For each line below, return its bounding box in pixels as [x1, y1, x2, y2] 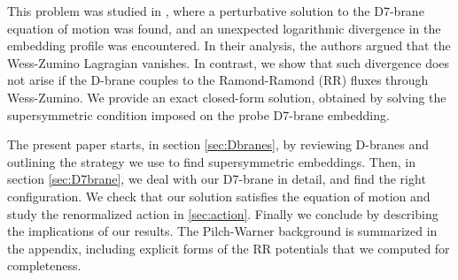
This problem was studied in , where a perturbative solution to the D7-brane [7, 2, 424, 19]
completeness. [7, 256, 82, 275]
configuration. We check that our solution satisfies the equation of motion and [7, 186, 431, 205]
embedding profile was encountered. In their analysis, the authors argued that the [7, 36, 451, 55]
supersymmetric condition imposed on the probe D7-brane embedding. [7, 105, 390, 124]
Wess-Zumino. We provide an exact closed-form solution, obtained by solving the [7, 87, 446, 106]
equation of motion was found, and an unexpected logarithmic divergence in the [7, 19, 441, 37]
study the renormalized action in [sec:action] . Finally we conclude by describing [7, 204, 439, 223]
